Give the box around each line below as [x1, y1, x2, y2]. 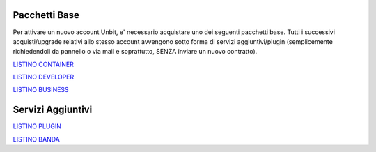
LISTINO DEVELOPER [13, 73, 75, 82]
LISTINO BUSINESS [13, 86, 69, 94]
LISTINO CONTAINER [13, 60, 75, 68]
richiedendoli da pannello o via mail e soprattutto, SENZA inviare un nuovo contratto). [13, 47, 258, 56]
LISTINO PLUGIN [13, 122, 62, 130]
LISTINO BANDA [13, 135, 61, 143]
